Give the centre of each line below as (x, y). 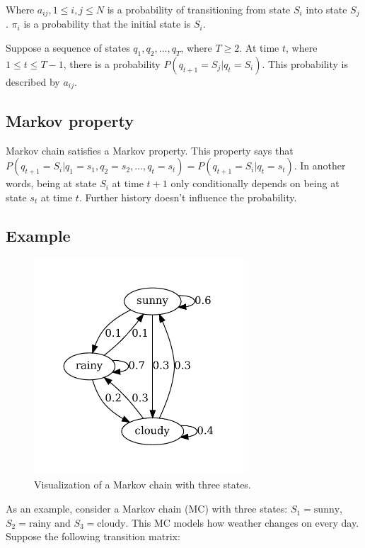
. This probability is (305, 63)
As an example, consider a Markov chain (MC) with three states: (147, 509)
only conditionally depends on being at (255, 183)
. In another (320, 166)
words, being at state (51, 183)
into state (326, 9)
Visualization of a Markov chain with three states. (143, 485)
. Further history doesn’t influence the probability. (188, 197)
